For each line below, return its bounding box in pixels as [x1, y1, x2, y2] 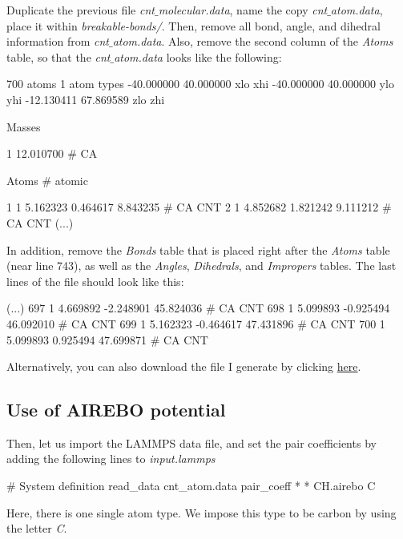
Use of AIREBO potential [6, 397, 226, 422]
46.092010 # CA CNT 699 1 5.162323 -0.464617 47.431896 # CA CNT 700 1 [6, 315, 385, 332]
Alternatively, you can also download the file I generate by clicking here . [6, 358, 361, 375]
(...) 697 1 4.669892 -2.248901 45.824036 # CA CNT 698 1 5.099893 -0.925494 [6, 300, 390, 316]
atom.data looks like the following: [114, 48, 282, 65]
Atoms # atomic [6, 171, 88, 188]
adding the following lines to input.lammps [6, 450, 216, 467]
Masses [6, 118, 41, 135]
